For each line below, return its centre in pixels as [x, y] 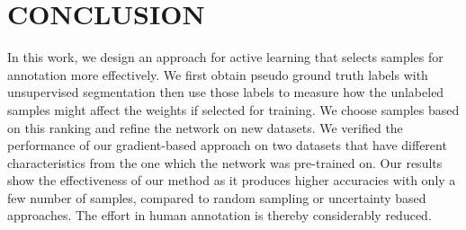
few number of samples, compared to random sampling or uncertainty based [217, 197]
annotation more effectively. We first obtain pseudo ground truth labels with [218, 74]
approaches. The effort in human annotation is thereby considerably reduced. [220, 215]
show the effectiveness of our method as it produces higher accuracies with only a [232, 180]
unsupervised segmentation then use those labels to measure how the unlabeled [226, 92]
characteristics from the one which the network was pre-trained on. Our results [225, 162]
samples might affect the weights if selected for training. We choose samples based [233, 109]
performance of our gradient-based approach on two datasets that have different [227, 145]
